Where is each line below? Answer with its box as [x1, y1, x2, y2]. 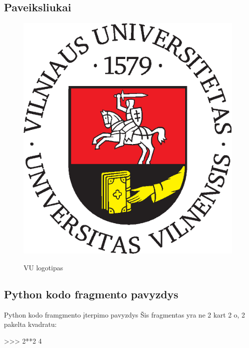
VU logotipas [24, 262, 63, 272]
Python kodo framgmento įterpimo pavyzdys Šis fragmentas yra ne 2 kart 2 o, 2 [4, 309, 245, 319]
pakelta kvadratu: [4, 319, 57, 329]
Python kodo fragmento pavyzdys [4, 286, 178, 301]
